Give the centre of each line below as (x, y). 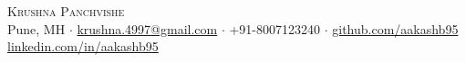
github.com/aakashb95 (395, 28)
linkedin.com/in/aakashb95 (83, 46)
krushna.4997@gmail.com (147, 28)
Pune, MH (36, 28)
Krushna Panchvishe (66, 11)
